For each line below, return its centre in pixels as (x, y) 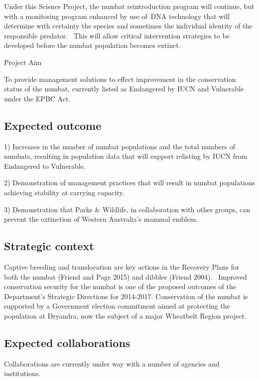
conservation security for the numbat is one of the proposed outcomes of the (120, 286)
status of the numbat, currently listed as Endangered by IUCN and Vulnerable (124, 89)
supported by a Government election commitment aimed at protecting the (117, 306)
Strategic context (49, 246)
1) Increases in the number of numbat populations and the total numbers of (120, 146)
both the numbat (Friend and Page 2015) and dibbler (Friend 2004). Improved (126, 276)
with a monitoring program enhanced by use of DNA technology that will (117, 16)
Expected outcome (53, 125)
